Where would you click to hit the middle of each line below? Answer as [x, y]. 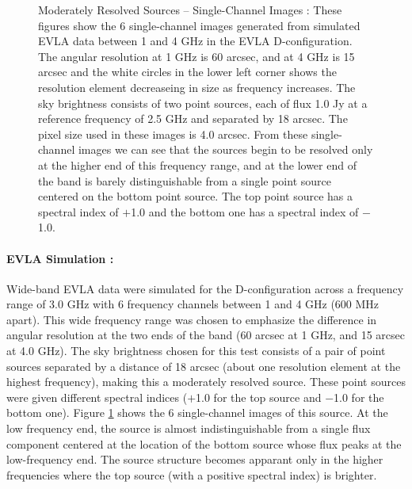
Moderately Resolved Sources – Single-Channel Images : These [190, 10]
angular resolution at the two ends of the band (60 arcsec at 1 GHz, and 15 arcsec [206, 335]
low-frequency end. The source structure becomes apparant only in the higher [195, 459]
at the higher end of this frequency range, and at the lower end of [197, 164]
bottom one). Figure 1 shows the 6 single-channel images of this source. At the [197, 413]
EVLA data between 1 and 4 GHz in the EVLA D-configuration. [195, 41]
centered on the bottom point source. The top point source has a [195, 196]
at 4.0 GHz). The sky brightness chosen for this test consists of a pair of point [196, 351]
